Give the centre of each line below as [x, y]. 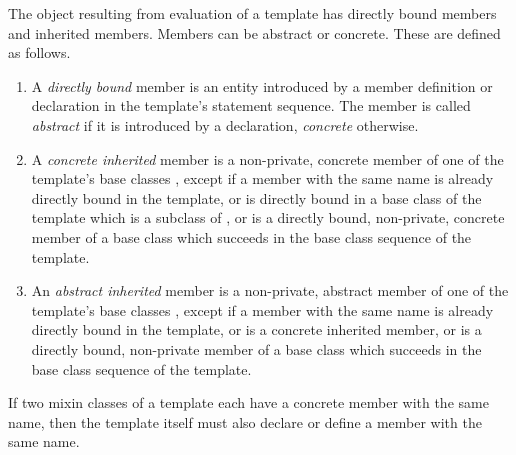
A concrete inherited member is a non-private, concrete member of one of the [267, 158]
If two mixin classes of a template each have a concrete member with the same [248, 402]
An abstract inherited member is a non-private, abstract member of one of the [270, 290]
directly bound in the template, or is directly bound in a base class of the [256, 197]
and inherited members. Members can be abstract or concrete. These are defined [254, 32]
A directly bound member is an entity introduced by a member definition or [262, 85]
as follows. [39, 52]
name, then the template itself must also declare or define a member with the [245, 421]
